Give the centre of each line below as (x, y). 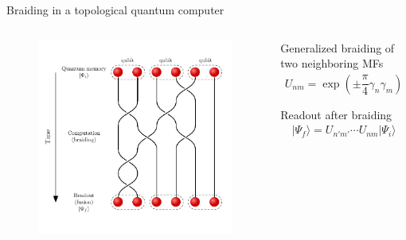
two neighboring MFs (332, 63)
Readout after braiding (336, 114)
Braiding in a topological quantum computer (115, 10)
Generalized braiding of (338, 47)
